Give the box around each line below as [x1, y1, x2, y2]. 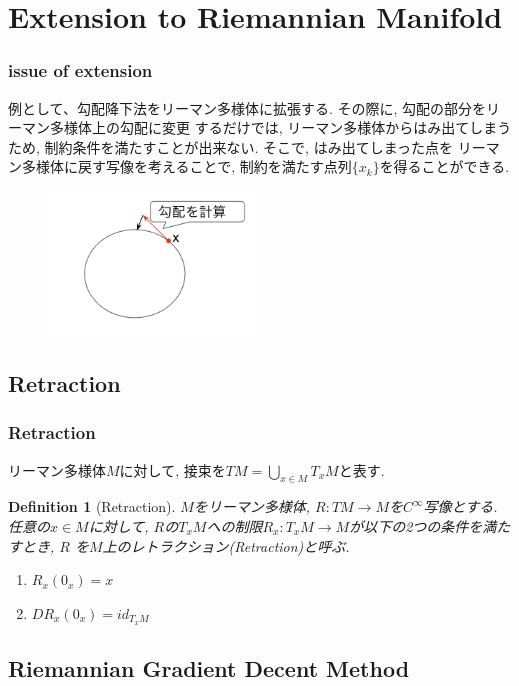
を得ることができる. [379, 156, 510, 177]
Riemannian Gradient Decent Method [8, 653, 410, 684]
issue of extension [8, 58, 153, 83]
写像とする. [423, 496, 498, 517]
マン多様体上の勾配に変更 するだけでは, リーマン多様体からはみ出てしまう [21, 117, 512, 138]
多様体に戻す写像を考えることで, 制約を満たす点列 [21, 156, 352, 177]
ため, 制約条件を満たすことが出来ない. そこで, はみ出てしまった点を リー [8, 136, 486, 157]
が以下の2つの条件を [349, 516, 483, 537]
